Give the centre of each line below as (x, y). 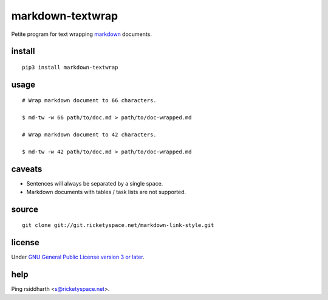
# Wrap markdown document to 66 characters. (90, 101)
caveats (27, 169)
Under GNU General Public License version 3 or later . (78, 257)
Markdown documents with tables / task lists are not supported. (106, 192)
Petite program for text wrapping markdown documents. (81, 34)
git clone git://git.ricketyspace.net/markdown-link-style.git (118, 225)
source (25, 209)
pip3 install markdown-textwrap (70, 67)
